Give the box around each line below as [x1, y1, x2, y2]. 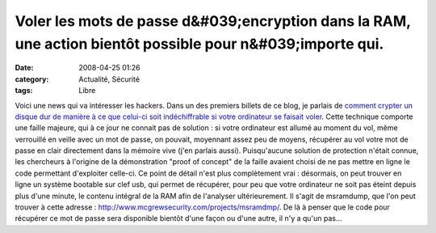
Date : [15, 63, 34, 73]
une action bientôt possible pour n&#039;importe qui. [15, 35, 384, 53]
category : [15, 74, 49, 84]
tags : [15, 86, 33, 95]
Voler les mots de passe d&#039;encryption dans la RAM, [15, 12, 411, 30]
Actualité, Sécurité [78, 74, 140, 84]
